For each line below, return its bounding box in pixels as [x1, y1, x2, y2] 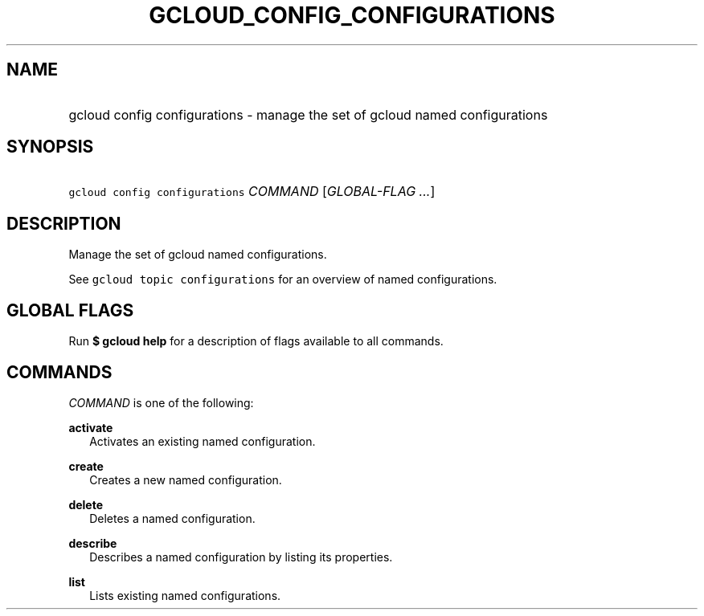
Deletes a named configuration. [89, 511, 256, 525]
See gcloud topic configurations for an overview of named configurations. [68, 272, 497, 287]
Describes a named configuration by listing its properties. [89, 549, 393, 564]
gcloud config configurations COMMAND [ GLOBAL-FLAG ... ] [68, 183, 436, 200]
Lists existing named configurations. [89, 588, 281, 602]
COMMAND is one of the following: [68, 395, 254, 410]
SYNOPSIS [6, 137, 94, 157]
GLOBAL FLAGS [6, 300, 134, 320]
